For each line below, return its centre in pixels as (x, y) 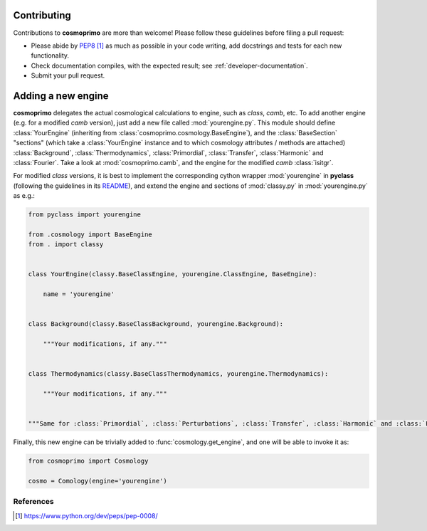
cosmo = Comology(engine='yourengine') (97, 481)
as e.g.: (24, 196)
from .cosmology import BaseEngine (90, 234)
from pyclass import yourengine (85, 215)
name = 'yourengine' (79, 294)
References (33, 502)
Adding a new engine (61, 96)
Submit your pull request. (68, 75)
